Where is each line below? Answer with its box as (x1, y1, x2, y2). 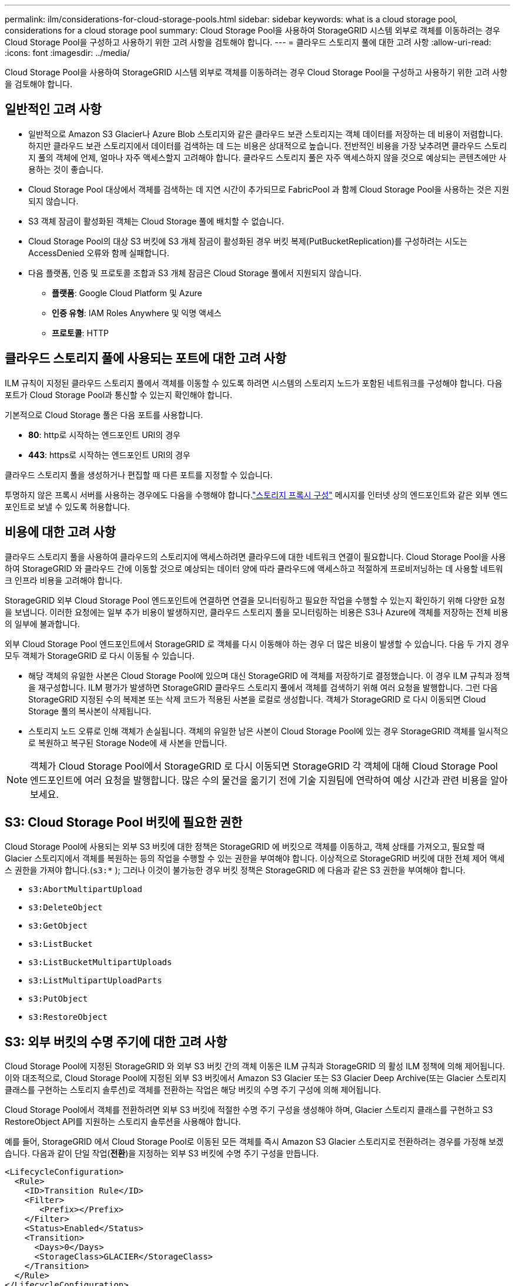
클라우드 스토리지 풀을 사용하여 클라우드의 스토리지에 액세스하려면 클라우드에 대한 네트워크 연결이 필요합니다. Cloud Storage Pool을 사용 (5, 551, 506, 562)
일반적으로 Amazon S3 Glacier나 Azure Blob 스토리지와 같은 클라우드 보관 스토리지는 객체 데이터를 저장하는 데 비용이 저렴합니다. (28, 128, 503, 139)
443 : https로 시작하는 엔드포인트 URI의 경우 (28, 449, 190, 460)
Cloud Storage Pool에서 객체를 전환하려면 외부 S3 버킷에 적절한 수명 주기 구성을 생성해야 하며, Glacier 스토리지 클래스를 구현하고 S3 (5, 1105, 493, 1115)
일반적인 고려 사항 (5, 102, 102, 117)
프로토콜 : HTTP (52, 327, 109, 338)
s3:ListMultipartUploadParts (28, 976, 162, 986)
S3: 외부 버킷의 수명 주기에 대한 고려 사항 (5, 1034, 228, 1049)
